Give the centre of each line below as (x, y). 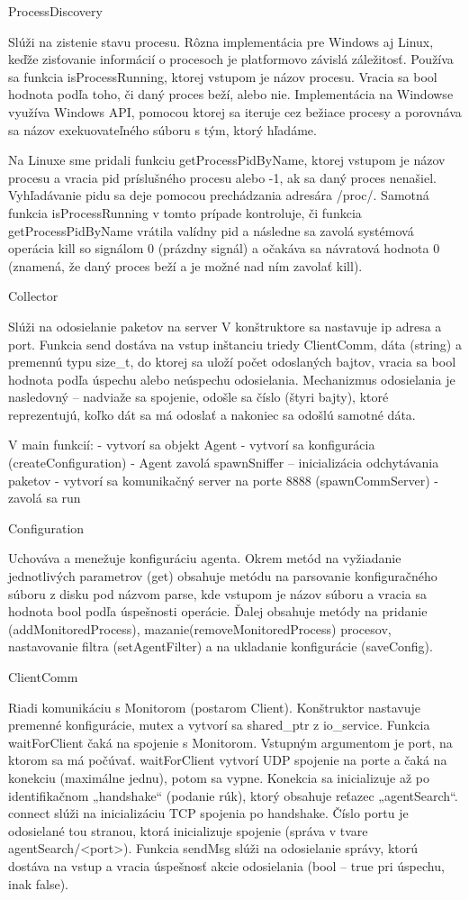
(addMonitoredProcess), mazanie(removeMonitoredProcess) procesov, (200, 628)
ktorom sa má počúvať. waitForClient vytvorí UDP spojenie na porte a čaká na (228, 760)
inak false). (38, 883)
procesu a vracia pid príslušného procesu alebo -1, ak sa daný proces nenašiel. (222, 177)
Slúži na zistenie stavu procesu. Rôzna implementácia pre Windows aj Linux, (221, 41)
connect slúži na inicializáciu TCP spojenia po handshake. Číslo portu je (208, 813)
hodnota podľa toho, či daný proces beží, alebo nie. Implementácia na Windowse (231, 94)
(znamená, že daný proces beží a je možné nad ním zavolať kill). (185, 265)
